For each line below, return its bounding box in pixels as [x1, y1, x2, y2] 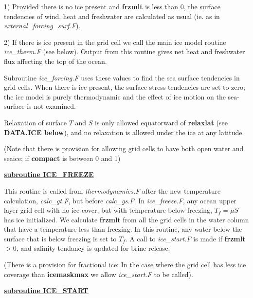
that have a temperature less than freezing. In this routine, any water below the [4, 224, 242, 234]
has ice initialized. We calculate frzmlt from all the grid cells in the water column [4, 214, 249, 224]
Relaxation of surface [4, 117, 67, 127]
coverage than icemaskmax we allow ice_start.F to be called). [4, 269, 193, 279]
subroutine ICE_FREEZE [4, 169, 94, 179]
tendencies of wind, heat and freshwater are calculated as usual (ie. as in [4, 11, 220, 21]
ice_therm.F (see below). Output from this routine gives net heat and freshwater [4, 46, 245, 57]
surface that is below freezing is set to [4, 233, 117, 243]
